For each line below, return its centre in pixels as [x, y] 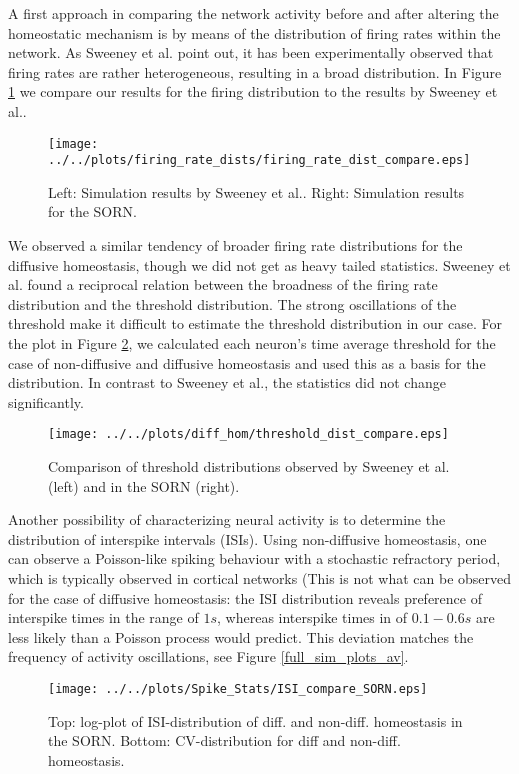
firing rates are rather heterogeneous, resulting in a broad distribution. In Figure [255, 71]
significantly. [46, 401]
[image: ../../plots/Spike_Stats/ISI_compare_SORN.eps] [238, 689]
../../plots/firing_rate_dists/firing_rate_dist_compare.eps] [259, 160]
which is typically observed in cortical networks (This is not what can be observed [260, 578]
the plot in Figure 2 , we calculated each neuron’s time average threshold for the [252, 343]
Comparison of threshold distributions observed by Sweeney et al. [249, 466]
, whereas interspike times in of [312, 617]
